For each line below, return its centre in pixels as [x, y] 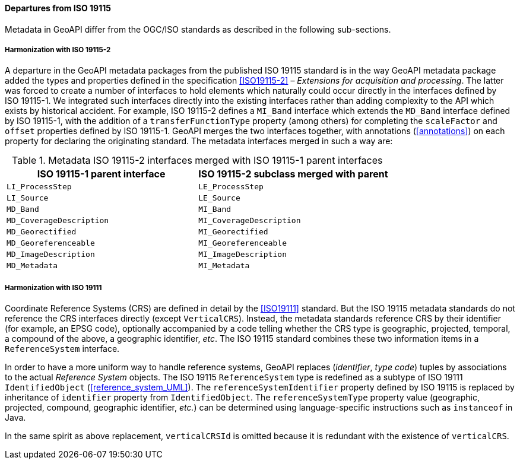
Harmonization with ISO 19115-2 [58, 50]
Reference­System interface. [62, 349]
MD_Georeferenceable [51, 243]
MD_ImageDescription [51, 255]
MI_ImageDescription [242, 255]
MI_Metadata [224, 266]
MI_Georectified [233, 232]
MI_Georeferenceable [242, 243]
